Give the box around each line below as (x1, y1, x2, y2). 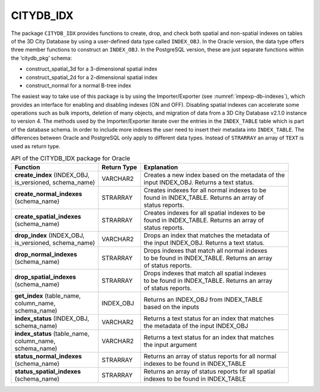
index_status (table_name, (14, 330, 90, 338)
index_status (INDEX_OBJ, (14, 314, 89, 323)
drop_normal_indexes (14, 250, 77, 259)
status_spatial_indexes (14, 368, 81, 376)
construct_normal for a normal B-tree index (25, 82, 132, 89)
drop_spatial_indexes (14, 273, 76, 281)
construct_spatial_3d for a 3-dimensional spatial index (25, 65, 158, 72)
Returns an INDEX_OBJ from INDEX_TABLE (143, 295, 263, 304)
